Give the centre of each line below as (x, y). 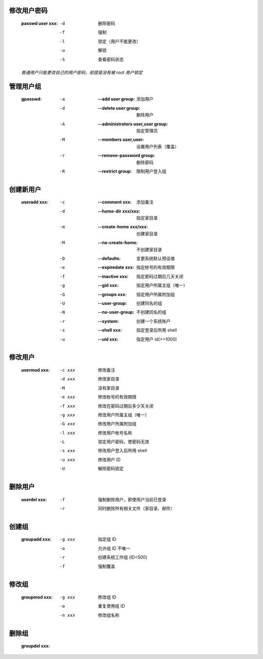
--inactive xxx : (113, 276)
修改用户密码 (28, 10)
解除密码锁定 (111, 469)
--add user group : (117, 99)
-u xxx (67, 459)
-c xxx (67, 370)
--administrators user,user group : (133, 124)
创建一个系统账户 (153, 321)
